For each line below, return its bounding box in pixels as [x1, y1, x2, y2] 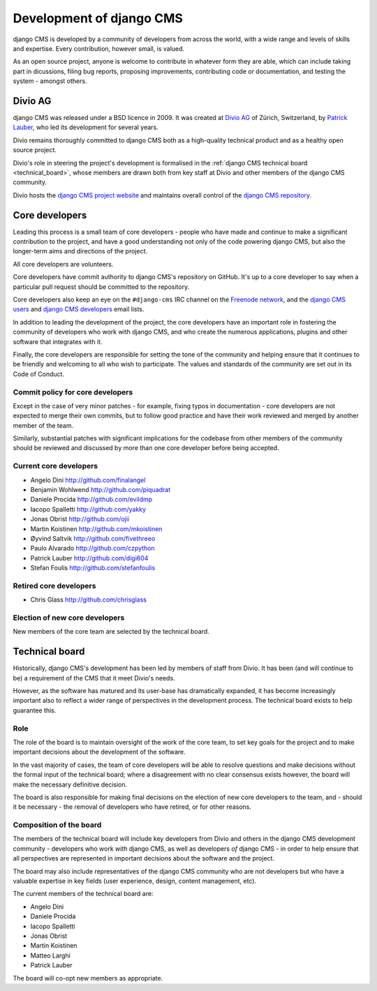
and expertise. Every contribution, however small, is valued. [13, 44, 185, 52]
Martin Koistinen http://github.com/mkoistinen [30, 524, 163, 533]
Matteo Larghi [30, 951, 71, 960]
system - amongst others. [13, 77, 87, 85]
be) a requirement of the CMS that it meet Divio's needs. [13, 673, 175, 682]
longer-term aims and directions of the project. [13, 247, 148, 255]
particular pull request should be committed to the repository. [13, 283, 190, 291]
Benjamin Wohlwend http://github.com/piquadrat [30, 485, 171, 493]
